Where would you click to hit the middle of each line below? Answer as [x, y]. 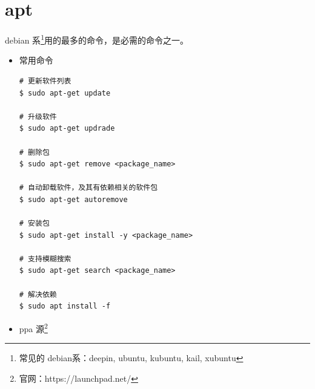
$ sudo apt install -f [65, 306]
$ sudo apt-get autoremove [73, 199]
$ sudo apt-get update [65, 93]
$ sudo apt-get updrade [67, 129]
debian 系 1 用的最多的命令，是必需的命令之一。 [97, 39]
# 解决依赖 [38, 294]
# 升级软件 [38, 116]
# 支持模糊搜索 [45, 259]
